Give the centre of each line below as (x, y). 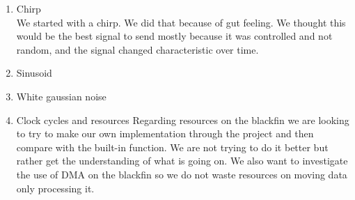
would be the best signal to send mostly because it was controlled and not (174, 36)
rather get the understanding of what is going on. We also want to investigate (182, 161)
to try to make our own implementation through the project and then (165, 133)
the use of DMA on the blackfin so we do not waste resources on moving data (182, 174)
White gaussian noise (61, 96)
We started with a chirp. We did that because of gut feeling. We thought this (181, 22)
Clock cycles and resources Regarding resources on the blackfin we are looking (183, 120)
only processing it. (55, 188)
